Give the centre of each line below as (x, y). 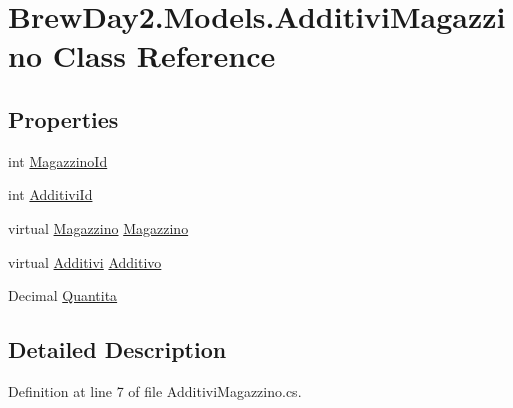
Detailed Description (117, 349)
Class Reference (164, 55)
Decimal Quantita (63, 295)
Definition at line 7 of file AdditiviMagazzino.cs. (155, 390)
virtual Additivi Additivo (85, 261)
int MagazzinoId (58, 160)
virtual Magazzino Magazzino (98, 227)
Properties (63, 118)
